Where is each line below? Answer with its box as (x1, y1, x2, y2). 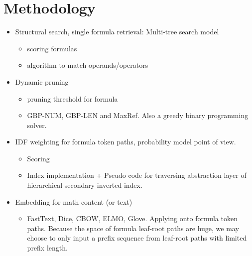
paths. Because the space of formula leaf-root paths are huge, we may (27, 223, 239, 233)
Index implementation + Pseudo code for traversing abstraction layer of (27, 170, 247, 180)
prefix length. (27, 243, 68, 253)
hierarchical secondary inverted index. (27, 180, 142, 190)
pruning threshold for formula (27, 93, 118, 104)
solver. (27, 120, 47, 130)
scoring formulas (27, 43, 77, 53)
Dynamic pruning (15, 76, 69, 87)
